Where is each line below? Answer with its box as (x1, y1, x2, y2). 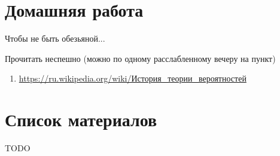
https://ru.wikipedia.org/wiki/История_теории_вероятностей (19, 72, 246, 85)
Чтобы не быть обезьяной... (5, 32, 105, 45)
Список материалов (5, 107, 157, 132)
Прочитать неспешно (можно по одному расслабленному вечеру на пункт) (5, 52, 276, 64)
